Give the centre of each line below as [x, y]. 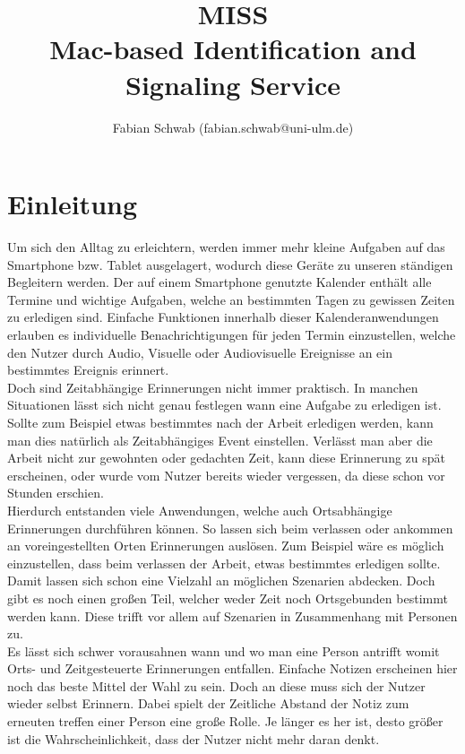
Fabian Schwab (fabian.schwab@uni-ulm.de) [233, 127]
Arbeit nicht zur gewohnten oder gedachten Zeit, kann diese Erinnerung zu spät [227, 458]
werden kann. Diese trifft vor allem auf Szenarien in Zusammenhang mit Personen [232, 615]
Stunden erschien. [56, 493]
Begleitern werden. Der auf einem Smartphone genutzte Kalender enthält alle [220, 282]
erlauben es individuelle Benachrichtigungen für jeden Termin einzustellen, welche [232, 334]
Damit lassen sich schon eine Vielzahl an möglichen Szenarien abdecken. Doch [221, 581]
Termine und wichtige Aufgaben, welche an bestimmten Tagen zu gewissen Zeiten [231, 299]
